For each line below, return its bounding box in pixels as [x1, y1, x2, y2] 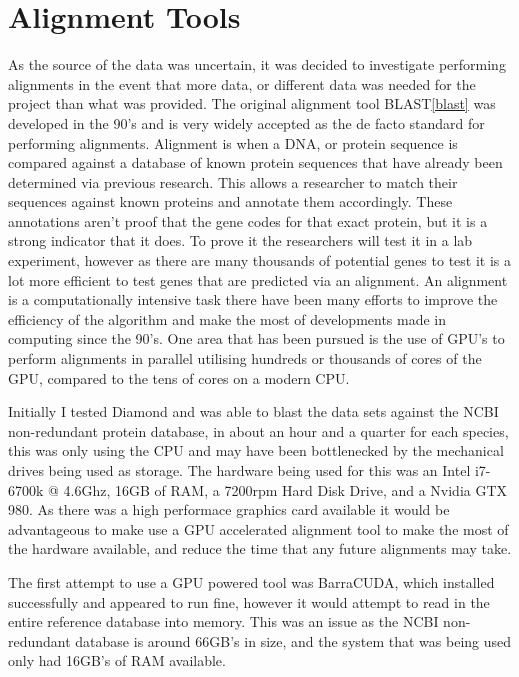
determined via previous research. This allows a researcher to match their [8, 171, 458, 192]
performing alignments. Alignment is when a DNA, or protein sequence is [8, 132, 458, 153]
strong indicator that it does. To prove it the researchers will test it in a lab [8, 230, 473, 251]
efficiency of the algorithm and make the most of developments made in [8, 308, 447, 329]
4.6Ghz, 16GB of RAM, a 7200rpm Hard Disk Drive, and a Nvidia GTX [63, 479, 508, 500]
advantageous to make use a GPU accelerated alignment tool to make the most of [8, 518, 509, 539]
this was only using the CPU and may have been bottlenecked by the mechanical [8, 440, 504, 461]
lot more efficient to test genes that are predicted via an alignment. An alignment [8, 269, 508, 290]
